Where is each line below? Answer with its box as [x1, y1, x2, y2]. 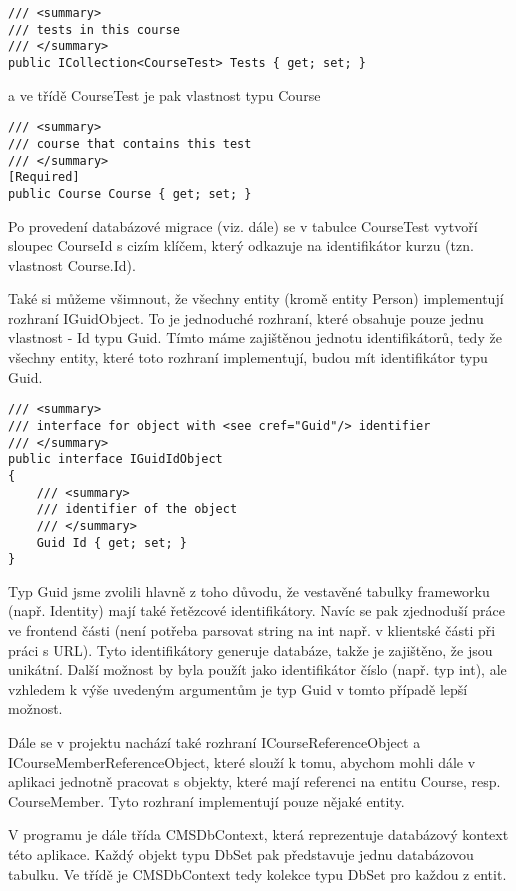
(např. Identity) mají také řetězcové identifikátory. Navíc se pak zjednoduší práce [8, 600, 505, 621]
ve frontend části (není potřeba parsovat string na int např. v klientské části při [8, 620, 496, 640]
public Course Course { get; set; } [8, 186, 252, 201]
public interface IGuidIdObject [8, 452, 223, 467]
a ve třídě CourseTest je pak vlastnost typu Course [8, 84, 321, 105]
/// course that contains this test [8, 136, 252, 151]
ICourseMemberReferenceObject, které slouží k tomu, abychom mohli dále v [8, 751, 476, 772]
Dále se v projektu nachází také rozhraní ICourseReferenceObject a [8, 731, 421, 752]
